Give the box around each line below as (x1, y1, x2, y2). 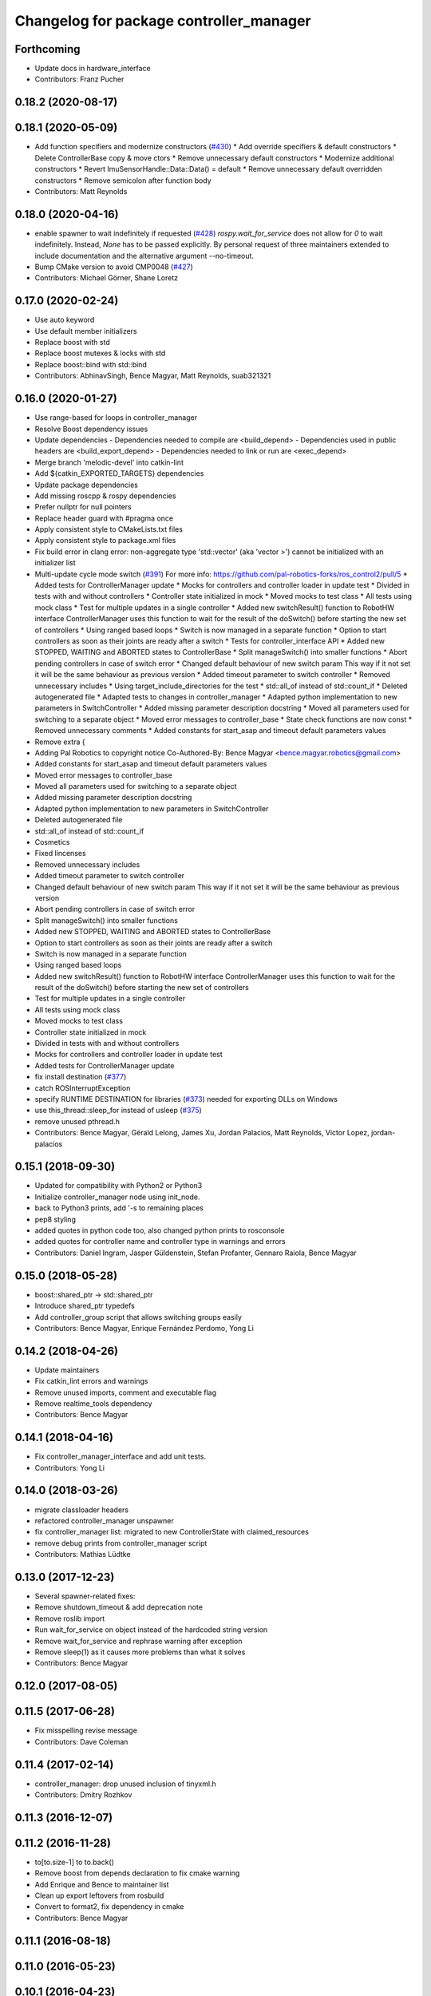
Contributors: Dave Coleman (34, 1737, 129, 1746)
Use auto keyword (34, 315, 95, 325)
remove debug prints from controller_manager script (34, 1538, 208, 1548)
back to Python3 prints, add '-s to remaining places (34, 1203, 204, 1213)
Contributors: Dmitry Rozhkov (34, 1789, 132, 1800)
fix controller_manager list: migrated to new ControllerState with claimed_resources (34, 1527, 309, 1537)
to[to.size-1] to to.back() (34, 1857, 115, 1867)
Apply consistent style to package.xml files (34, 536, 176, 545)
